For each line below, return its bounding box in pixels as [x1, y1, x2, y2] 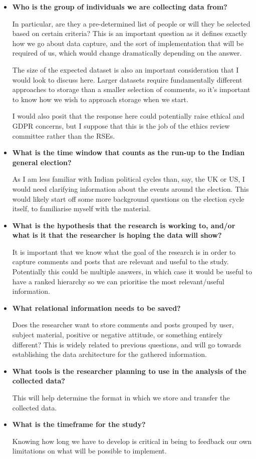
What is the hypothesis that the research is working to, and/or [12, 220, 235, 230]
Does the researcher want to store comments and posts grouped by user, [12, 319, 234, 330]
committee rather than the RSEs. [12, 130, 115, 141]
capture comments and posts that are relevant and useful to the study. [12, 256, 229, 267]
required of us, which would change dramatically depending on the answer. [12, 48, 242, 58]
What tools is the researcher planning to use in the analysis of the [12, 365, 246, 376]
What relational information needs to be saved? [12, 302, 181, 313]
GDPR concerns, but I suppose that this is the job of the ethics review [12, 120, 230, 131]
